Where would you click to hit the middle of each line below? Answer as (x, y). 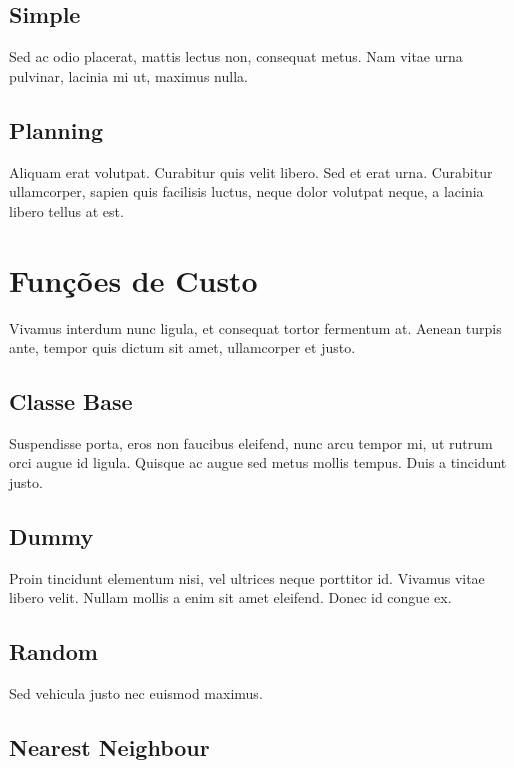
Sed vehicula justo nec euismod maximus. (136, 693)
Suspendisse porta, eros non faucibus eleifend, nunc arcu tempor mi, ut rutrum (251, 442)
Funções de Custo (133, 279)
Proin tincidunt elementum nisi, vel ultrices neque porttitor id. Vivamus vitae (247, 577)
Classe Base (71, 401)
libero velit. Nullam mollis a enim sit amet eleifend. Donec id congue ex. (230, 597)
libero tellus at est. (66, 210)
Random (53, 651)
